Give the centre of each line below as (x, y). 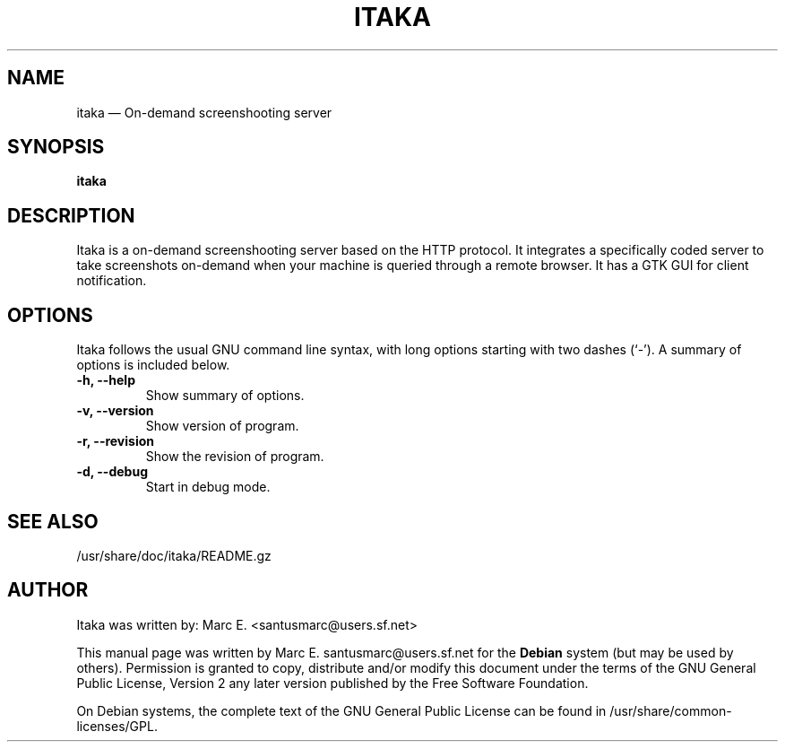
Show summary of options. (225, 396)
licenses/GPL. (117, 726)
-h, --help (106, 380)
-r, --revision (115, 441)
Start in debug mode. (208, 487)
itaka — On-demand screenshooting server (204, 112)
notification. (112, 281)
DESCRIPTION (71, 215)
